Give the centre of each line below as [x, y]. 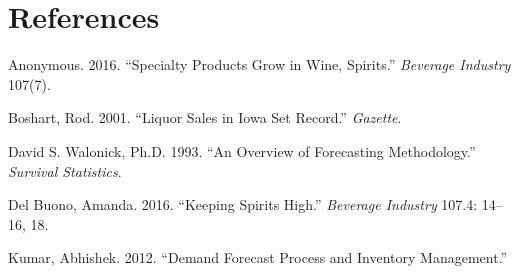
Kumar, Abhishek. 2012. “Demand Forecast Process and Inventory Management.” [258, 257]
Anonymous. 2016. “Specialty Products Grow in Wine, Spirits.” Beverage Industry [259, 64]
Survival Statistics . [65, 170]
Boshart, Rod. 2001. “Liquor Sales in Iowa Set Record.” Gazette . [205, 117]
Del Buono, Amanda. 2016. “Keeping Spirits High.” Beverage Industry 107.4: [243, 204]
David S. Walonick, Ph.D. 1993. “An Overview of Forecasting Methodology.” [242, 150]
